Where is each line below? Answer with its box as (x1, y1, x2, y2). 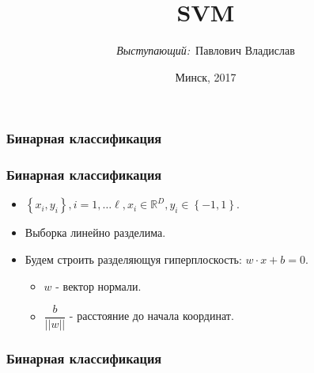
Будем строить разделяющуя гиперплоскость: (25, 251, 242, 268)
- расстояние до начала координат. (69, 307, 234, 324)
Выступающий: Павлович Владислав (116, 42, 295, 59)
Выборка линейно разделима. (25, 224, 166, 241)
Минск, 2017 (175, 68, 236, 85)
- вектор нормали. (55, 277, 142, 294)
